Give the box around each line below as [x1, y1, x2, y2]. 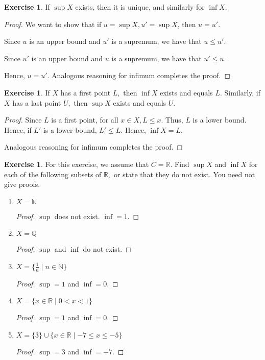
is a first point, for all [51, 114, 118, 125]
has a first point [60, 87, 111, 98]
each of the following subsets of [4, 169, 102, 179]
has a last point [12, 97, 61, 108]
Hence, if [4, 124, 32, 135]
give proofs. [4, 179, 40, 189]
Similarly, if [224, 87, 261, 98]
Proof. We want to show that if [4, 18, 102, 29]
